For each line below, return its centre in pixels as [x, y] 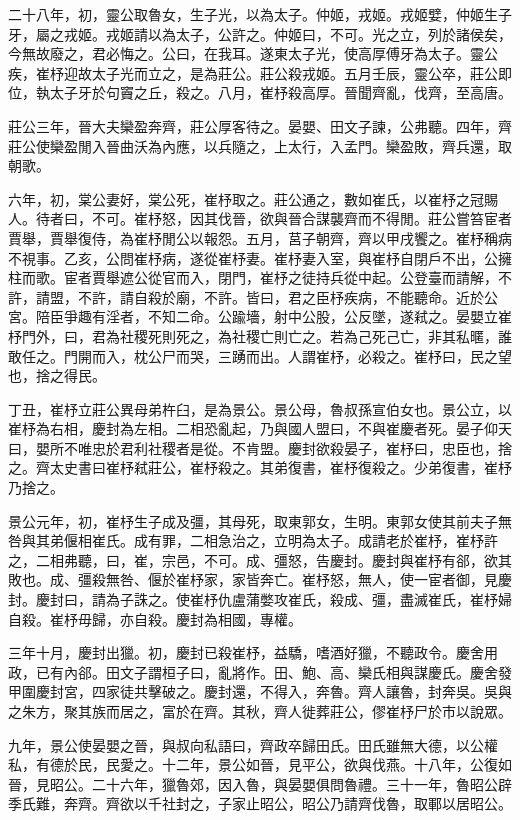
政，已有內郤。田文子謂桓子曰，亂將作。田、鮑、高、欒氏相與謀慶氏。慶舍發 [260, 671]
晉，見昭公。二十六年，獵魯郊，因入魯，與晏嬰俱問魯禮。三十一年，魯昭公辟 [260, 783]
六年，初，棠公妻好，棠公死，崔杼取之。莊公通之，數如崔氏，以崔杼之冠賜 [253, 198]
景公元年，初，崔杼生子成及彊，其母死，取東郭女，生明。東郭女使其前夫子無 [260, 520]
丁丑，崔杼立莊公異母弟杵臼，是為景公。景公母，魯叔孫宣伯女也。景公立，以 [260, 408]
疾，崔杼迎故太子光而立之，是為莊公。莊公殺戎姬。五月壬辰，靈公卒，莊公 [253, 72]
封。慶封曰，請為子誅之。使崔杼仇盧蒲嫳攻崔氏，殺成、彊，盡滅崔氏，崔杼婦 [260, 599]
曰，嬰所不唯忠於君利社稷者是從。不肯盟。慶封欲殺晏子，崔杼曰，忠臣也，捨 [260, 447]
